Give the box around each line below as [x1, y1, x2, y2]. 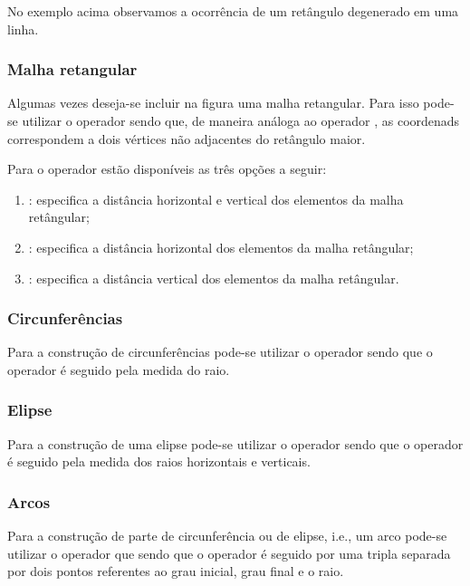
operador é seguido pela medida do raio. [7, 360, 230, 379]
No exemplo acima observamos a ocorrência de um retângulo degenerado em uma [7, 2, 459, 20]
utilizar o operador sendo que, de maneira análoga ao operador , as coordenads [22, 111, 460, 130]
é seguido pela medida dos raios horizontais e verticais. [7, 452, 311, 471]
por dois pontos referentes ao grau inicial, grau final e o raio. [7, 562, 344, 581]
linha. [7, 19, 39, 38]
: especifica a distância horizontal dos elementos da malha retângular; [28, 237, 414, 256]
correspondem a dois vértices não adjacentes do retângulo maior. [7, 129, 366, 148]
